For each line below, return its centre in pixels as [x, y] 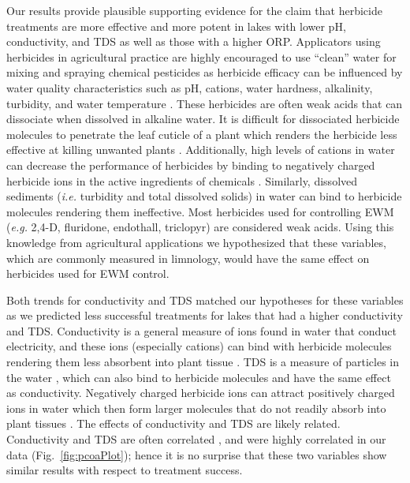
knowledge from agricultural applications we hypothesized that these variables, [196, 242]
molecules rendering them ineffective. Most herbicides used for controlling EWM [200, 211]
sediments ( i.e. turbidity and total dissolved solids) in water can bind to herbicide [204, 196]
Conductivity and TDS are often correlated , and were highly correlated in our [196, 439]
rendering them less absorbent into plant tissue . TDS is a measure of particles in [203, 362]
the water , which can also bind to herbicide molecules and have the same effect [199, 377]
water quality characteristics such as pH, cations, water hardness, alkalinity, [190, 87]
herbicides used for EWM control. [88, 273]
